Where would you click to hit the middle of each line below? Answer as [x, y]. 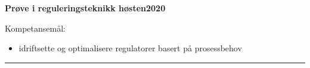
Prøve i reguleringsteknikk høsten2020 [85, 8]
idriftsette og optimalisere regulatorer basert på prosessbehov [130, 48]
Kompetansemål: [35, 28]
